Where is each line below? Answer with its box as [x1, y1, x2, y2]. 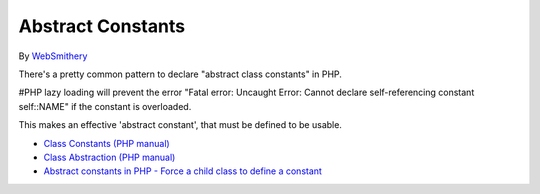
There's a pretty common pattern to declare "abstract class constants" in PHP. [18, 68, 342, 80]
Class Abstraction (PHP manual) [43, 151, 176, 163]
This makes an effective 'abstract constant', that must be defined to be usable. [18, 119, 342, 131]
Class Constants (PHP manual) [43, 137, 170, 149]
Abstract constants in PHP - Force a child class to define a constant [43, 165, 322, 177]
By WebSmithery [18, 50, 88, 62]
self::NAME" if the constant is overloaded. [18, 100, 192, 112]
